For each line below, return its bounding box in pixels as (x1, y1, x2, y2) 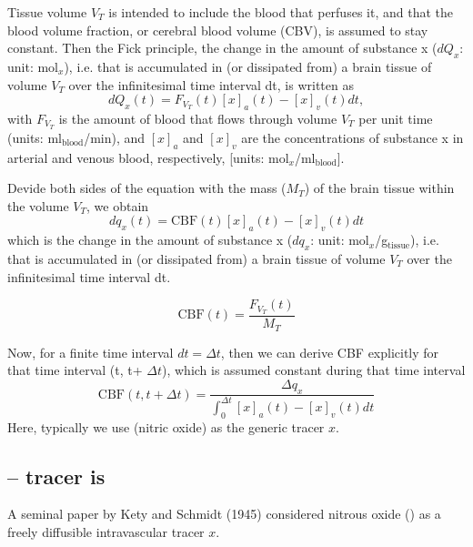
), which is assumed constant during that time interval (162, 360, 466, 380)
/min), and (84, 127, 146, 147)
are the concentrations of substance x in (241, 127, 464, 147)
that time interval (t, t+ (7, 360, 143, 380)
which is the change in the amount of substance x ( (7, 230, 293, 249)
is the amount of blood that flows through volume (58, 108, 337, 127)
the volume (7, 196, 69, 215)
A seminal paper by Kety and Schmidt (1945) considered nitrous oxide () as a (7, 504, 441, 523)
